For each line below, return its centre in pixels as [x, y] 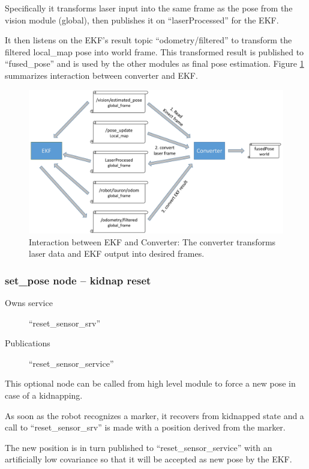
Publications [28, 343]
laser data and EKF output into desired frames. [117, 253]
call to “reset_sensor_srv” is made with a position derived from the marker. [145, 427]
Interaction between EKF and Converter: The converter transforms [152, 241]
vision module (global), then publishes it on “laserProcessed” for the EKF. [142, 20]
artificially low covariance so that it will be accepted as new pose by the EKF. [148, 459]
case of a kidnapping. [44, 395]
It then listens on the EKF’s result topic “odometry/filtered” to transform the [148, 40]
